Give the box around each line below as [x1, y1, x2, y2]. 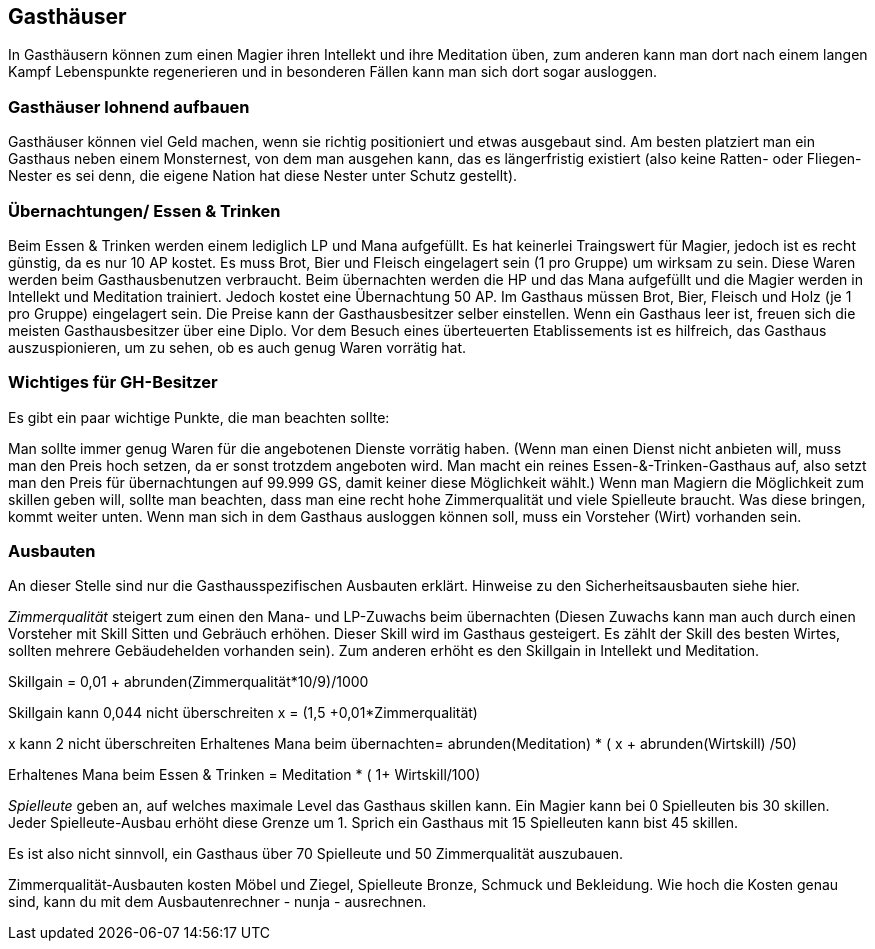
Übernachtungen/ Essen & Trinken [8, 200, 281, 221]
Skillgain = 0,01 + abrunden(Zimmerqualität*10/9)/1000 [8, 673, 369, 691]
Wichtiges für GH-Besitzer [8, 372, 218, 393]
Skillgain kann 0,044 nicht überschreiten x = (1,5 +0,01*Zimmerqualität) [8, 704, 478, 722]
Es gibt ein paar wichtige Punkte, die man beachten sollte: [8, 408, 390, 426]
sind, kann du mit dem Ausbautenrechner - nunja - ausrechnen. [8, 893, 427, 911]
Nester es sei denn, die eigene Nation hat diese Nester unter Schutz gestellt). [8, 167, 518, 185]
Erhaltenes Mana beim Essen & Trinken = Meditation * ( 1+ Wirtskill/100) [8, 766, 481, 784]
